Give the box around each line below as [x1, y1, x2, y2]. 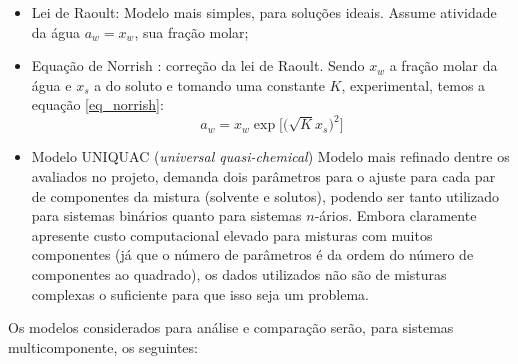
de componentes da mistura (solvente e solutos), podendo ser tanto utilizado [31, 185, 499, 206]
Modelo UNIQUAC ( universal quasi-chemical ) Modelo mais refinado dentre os [31, 146, 510, 167]
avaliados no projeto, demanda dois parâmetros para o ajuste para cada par [31, 166, 496, 187]
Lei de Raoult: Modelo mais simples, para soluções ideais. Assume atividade [31, 2, 497, 22]
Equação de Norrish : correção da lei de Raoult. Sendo [31, 55, 365, 76]
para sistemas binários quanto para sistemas [31, 205, 302, 226]
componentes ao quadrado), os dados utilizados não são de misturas [31, 264, 447, 285]
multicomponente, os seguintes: [8, 336, 198, 357]
